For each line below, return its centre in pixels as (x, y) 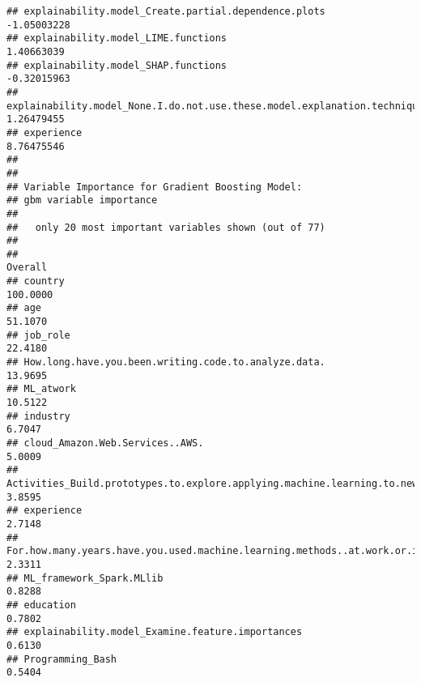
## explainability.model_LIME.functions (117, 38)
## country (36, 281)
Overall (27, 268)
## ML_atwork (41, 389)
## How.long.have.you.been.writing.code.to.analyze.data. (166, 362)
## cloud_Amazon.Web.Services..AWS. (105, 443)
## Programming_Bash (62, 659)
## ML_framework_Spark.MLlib (85, 578)
